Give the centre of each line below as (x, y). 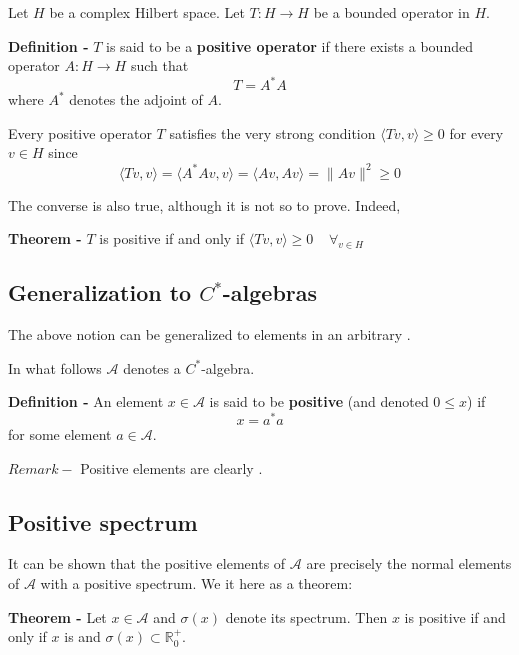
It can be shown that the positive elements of (147, 563)
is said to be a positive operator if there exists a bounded (289, 45)
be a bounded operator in (391, 12)
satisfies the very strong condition (272, 132)
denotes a (152, 367)
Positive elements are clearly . (171, 467)
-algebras (270, 292)
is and (82, 636)
